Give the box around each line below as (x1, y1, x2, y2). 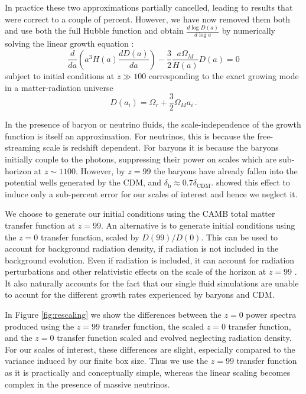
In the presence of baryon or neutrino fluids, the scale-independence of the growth (5, 118, 301, 131)
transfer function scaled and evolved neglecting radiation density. (57, 331, 292, 344)
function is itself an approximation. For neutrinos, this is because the (5, 129, 255, 142)
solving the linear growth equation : (5, 37, 134, 50)
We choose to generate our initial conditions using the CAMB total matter (5, 207, 275, 220)
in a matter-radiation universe (5, 81, 113, 93)
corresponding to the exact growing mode (148, 69, 299, 82)
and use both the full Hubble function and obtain (5, 24, 184, 37)
